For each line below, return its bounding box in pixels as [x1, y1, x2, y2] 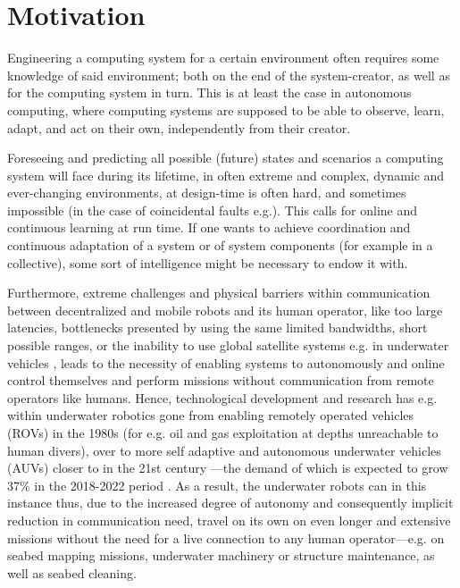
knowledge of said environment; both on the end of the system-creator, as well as [7, 65, 450, 84]
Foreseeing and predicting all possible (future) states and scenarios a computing [7, 148, 444, 167]
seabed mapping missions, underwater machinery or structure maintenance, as [7, 546, 435, 565]
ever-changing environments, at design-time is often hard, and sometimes [7, 183, 406, 202]
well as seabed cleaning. [7, 563, 137, 582]
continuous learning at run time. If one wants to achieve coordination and [7, 218, 411, 237]
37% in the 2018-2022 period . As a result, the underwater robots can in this [7, 475, 427, 494]
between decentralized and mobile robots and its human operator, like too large [7, 300, 443, 319]
